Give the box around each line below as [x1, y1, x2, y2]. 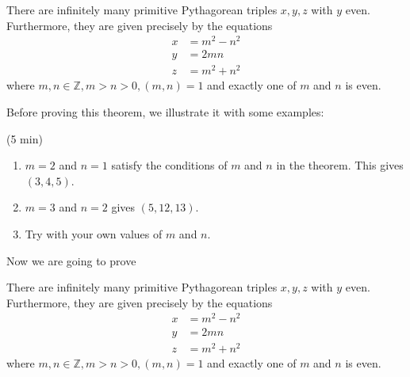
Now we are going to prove [6, 252, 136, 268]
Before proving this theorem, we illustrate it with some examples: [6, 104, 324, 120]
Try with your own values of [25, 226, 163, 242]
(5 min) [6, 130, 43, 147]
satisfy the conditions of [111, 157, 228, 173]
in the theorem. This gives [276, 157, 404, 173]
